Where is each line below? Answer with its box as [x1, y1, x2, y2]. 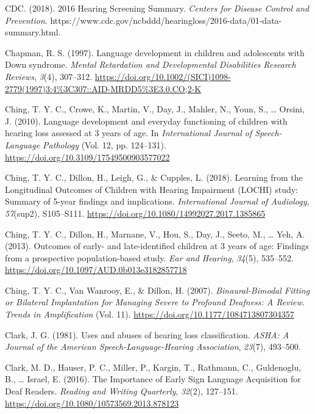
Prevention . [5, 13, 48, 26]
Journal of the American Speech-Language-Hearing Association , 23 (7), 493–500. [5, 340, 301, 353]
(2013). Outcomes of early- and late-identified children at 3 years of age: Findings [5, 239, 310, 252]
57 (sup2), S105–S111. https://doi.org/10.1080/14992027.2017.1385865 [5, 206, 266, 219]
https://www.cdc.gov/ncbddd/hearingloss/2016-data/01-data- [50, 13, 282, 26]
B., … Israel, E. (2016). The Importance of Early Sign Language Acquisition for [5, 372, 301, 385]
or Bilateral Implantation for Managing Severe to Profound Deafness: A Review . [5, 296, 305, 308]
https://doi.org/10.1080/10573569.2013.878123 [5, 396, 179, 409]
